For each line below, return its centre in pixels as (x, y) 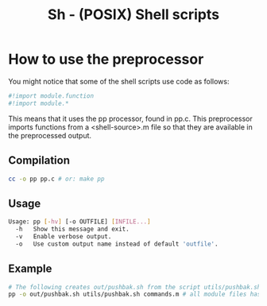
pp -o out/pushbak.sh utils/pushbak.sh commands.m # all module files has (135, 294)
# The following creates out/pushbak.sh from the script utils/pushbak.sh (135, 287)
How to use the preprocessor (106, 59)
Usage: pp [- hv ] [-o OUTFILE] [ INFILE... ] (79, 222)
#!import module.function (51, 96)
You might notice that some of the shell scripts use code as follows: (119, 81)
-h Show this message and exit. (72, 229)
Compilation (39, 161)
